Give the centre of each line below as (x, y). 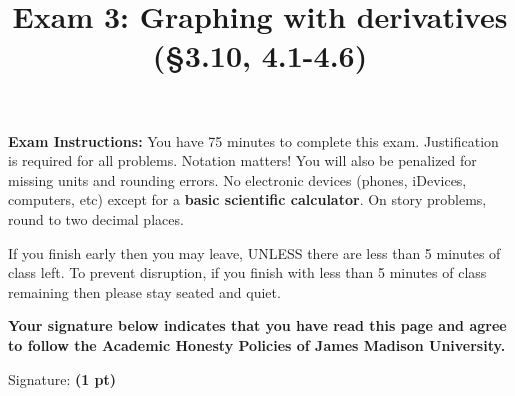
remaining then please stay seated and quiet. (144, 291)
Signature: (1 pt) (62, 378)
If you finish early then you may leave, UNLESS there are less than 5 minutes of (254, 252)
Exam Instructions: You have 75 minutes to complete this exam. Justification (253, 140)
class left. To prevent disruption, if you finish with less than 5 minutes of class (247, 272)
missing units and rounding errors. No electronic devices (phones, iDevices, (237, 179)
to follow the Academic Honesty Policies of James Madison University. (257, 344)
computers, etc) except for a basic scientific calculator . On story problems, (247, 199)
